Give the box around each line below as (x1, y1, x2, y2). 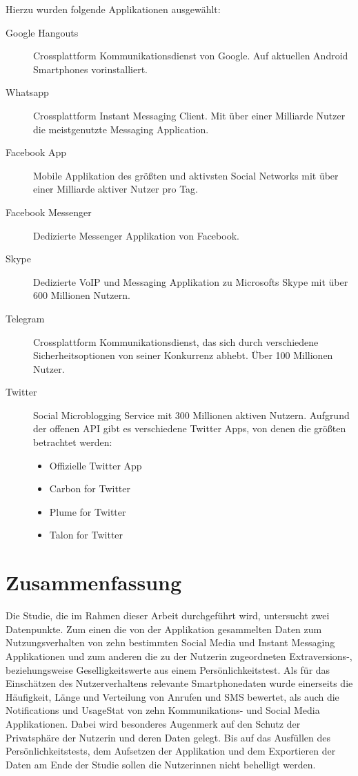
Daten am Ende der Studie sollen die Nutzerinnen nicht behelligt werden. (6, 757, 316, 771)
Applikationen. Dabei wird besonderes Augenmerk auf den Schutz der (6, 716, 301, 730)
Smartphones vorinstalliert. (33, 61, 148, 76)
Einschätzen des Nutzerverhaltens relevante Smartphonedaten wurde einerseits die (6, 676, 353, 690)
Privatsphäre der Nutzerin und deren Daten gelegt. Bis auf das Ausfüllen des (6, 730, 330, 744)
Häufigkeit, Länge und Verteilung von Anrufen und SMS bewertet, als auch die (6, 689, 339, 704)
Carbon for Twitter (49, 481, 130, 496)
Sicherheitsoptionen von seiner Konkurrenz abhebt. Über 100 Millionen (33, 348, 333, 362)
